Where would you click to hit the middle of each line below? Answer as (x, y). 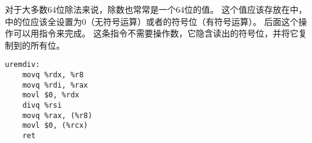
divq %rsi (42, 105)
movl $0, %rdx (51, 95)
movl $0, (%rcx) (55, 126)
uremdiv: (23, 65)
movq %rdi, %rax (55, 85)
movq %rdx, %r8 (53, 75)
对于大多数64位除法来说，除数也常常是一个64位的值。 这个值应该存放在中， (156, 9)
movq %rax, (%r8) (57, 115)
